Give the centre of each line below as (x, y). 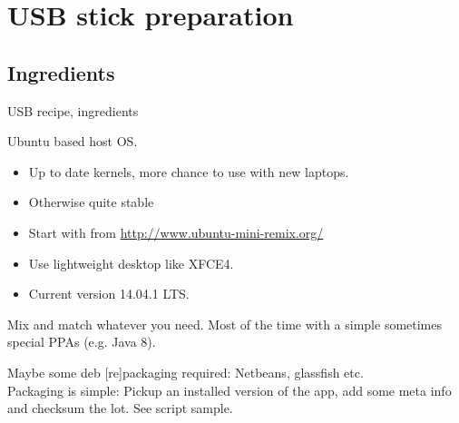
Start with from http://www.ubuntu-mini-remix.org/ (176, 232)
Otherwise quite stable (91, 202)
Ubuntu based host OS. (73, 141)
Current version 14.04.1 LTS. (109, 294)
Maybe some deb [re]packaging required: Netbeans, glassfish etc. (186, 372)
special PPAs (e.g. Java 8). (82, 342)
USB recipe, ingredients (73, 110)
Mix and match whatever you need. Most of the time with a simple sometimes (225, 324)
